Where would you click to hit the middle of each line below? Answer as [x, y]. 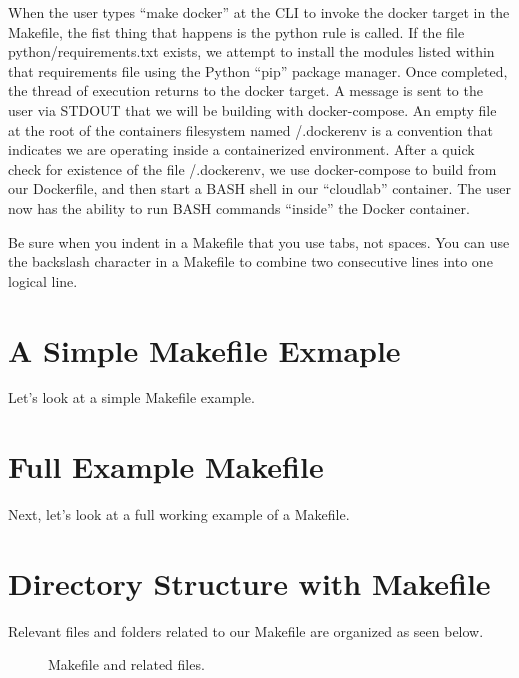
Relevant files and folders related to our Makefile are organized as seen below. [246, 630]
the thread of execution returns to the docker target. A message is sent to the [245, 90]
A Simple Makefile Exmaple [204, 349]
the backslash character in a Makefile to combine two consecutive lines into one [250, 261]
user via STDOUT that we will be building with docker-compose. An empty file [252, 109]
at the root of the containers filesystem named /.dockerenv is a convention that [250, 129]
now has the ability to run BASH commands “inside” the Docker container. [239, 207]
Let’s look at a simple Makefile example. [131, 397]
